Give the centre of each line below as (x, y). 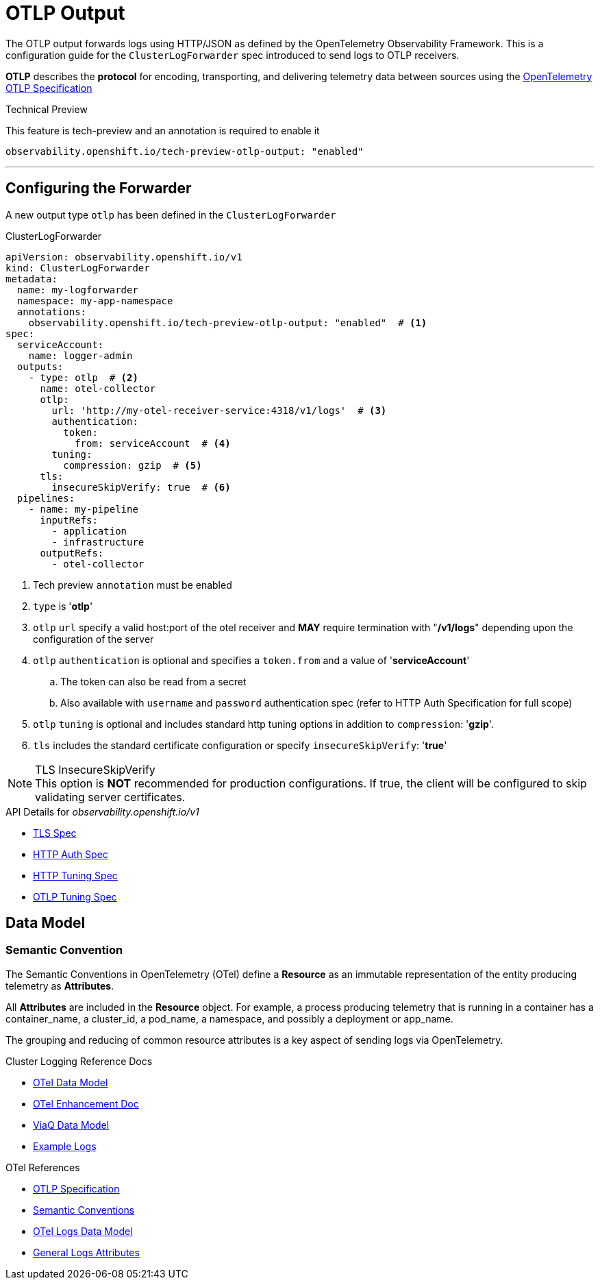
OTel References (43, 1167)
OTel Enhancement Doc (86, 1103)
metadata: (32, 279)
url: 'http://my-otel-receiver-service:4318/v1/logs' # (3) (219, 410)
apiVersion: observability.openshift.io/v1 (124, 257)
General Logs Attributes (86, 1252)
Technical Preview (47, 109)
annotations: (52, 311)
